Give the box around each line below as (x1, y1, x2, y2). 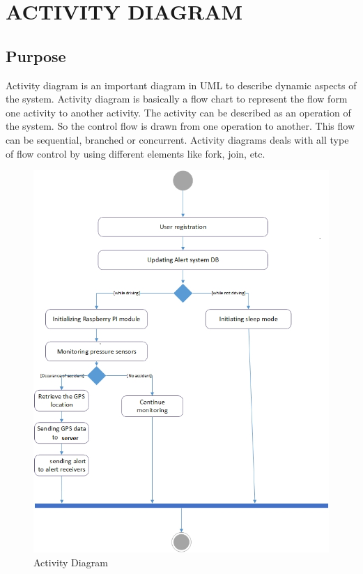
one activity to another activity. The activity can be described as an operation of (6, 105, 351, 119)
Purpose (6, 45, 66, 66)
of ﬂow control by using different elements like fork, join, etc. (6, 146, 265, 160)
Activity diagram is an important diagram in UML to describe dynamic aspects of (6, 77, 357, 92)
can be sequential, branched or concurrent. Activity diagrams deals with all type (6, 132, 349, 146)
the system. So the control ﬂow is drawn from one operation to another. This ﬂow (6, 119, 355, 133)
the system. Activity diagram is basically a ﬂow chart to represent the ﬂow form (6, 91, 348, 106)
